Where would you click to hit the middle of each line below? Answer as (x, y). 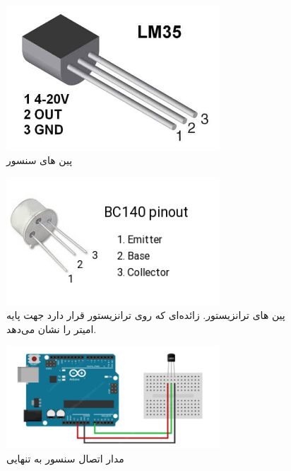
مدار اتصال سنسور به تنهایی (65, 458)
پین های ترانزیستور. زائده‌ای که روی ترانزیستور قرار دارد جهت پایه (146, 315)
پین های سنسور (40, 160)
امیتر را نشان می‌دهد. (52, 328)
